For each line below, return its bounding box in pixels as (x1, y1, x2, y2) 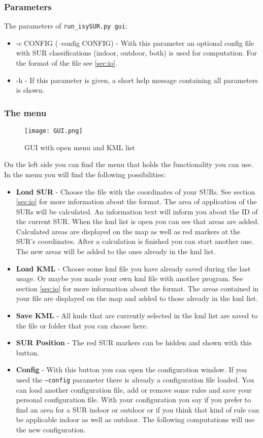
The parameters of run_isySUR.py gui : (4, 20, 127, 31)
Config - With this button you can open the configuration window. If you (16, 364, 247, 375)
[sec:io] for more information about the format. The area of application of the (16, 196, 257, 207)
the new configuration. (16, 424, 86, 435)
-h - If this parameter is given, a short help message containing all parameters (16, 74, 258, 85)
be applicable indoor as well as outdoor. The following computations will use (16, 414, 255, 425)
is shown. (16, 85, 45, 95)
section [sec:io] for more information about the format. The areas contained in (16, 283, 259, 293)
